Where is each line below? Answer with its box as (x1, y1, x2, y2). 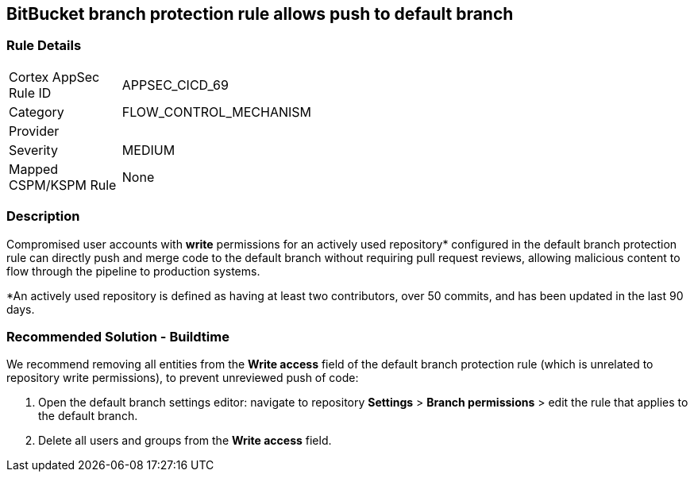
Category (9, 103, 64, 120)
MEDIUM (121, 141, 175, 158)
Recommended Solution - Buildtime (6, 328, 229, 345)
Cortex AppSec (9, 68, 100, 85)
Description (6, 208, 80, 225)
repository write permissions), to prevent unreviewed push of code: (6, 371, 359, 385)
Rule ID (9, 84, 52, 101)
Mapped (9, 160, 59, 177)
